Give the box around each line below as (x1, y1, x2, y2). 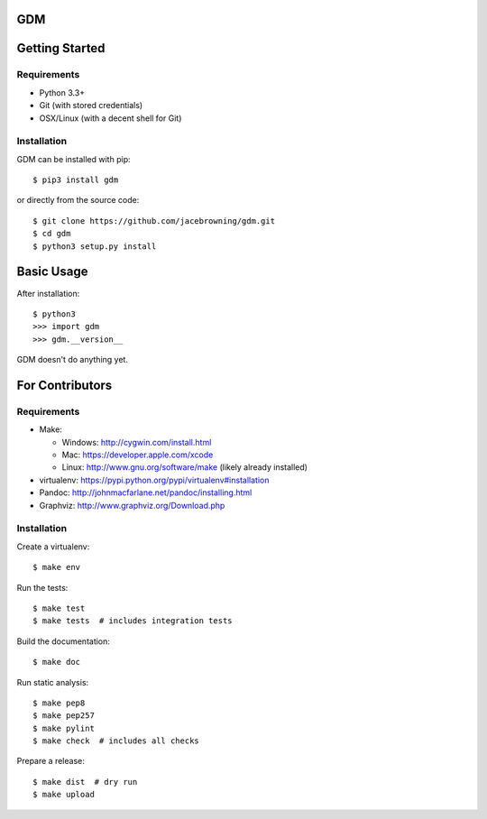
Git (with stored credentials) (39, 100, 143, 111)
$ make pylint (32, 722, 95, 733)
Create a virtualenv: (16, 541, 90, 552)
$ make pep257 (32, 711, 95, 721)
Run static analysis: (16, 676, 89, 687)
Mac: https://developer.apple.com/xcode (61, 449, 214, 460)
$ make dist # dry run (32, 777, 138, 787)
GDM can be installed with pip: (16, 153, 131, 164)
